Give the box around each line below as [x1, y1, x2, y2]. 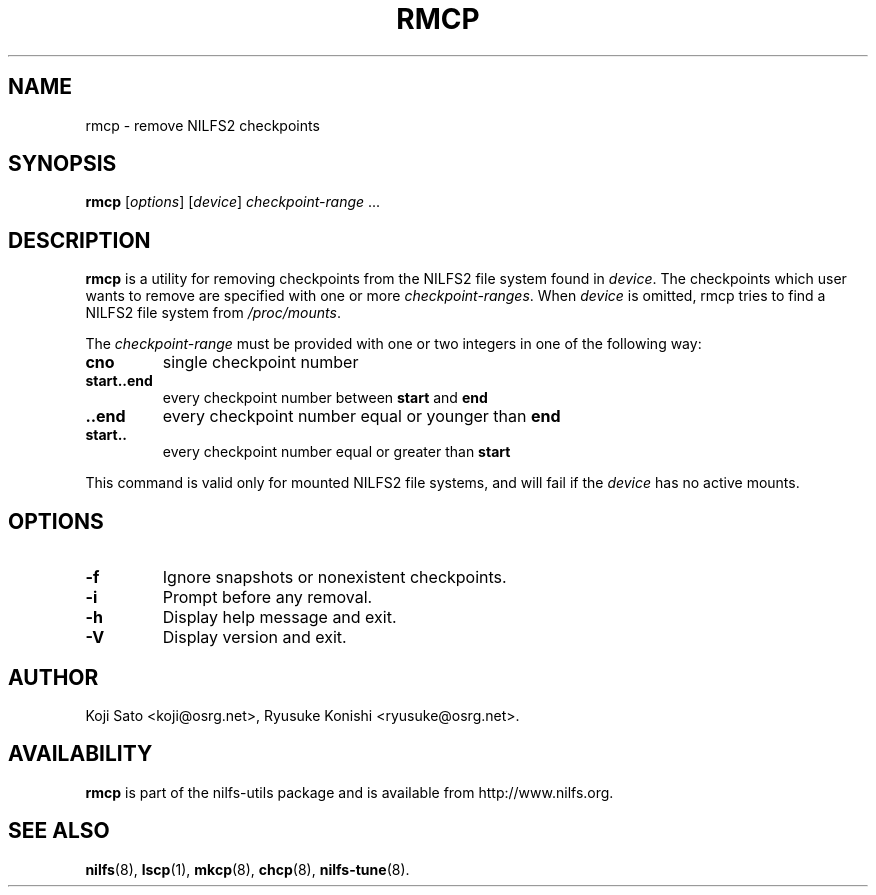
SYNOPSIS [8, 151, 117, 177]
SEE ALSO [8, 818, 110, 844]
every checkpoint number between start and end [162, 389, 488, 407]
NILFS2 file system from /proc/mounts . [85, 304, 341, 322]
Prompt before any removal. [162, 587, 373, 608]
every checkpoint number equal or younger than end [162, 406, 561, 427]
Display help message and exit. [162, 607, 397, 628]
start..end [85, 372, 153, 390]
